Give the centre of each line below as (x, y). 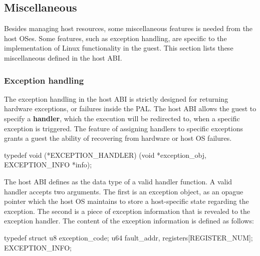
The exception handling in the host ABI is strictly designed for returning (116, 98)
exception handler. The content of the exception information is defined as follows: (129, 221)
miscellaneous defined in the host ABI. (63, 57)
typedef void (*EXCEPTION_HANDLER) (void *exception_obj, (105, 155)
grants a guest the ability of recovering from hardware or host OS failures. (118, 138)
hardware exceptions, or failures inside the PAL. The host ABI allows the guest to (130, 108)
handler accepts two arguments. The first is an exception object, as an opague (124, 191)
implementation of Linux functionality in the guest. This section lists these (119, 48)
